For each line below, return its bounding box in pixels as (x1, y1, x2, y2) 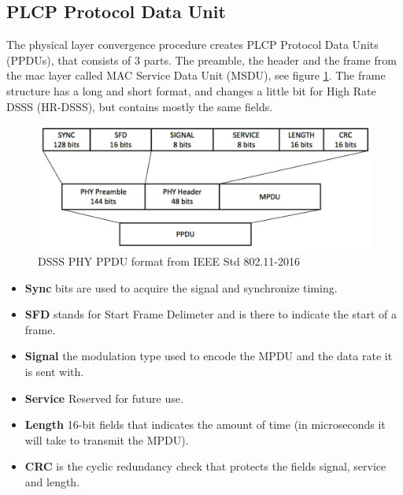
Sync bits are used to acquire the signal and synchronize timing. (24, 279, 338, 296)
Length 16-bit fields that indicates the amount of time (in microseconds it (24, 416, 386, 433)
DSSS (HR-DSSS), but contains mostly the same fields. (6, 98, 273, 114)
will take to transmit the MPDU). (24, 431, 189, 448)
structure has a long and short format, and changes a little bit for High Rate (6, 82, 376, 99)
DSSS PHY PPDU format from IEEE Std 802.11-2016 (38, 252, 301, 269)
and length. (24, 473, 80, 489)
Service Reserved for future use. (24, 389, 183, 406)
